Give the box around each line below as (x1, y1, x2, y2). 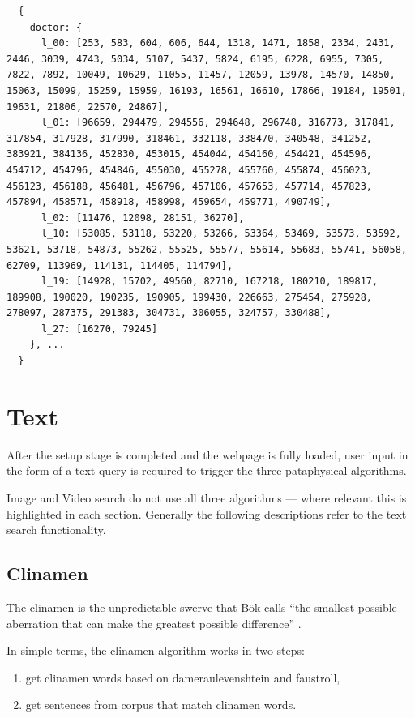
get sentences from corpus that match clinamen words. (25, 696, 297, 713)
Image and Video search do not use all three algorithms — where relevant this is (6, 489, 407, 506)
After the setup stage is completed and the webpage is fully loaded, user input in (6, 446, 409, 463)
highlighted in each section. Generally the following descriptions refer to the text (6, 505, 407, 522)
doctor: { (29, 21, 83, 33)
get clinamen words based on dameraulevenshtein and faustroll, (25, 669, 340, 686)
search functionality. (6, 521, 106, 538)
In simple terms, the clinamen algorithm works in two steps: (6, 642, 305, 659)
